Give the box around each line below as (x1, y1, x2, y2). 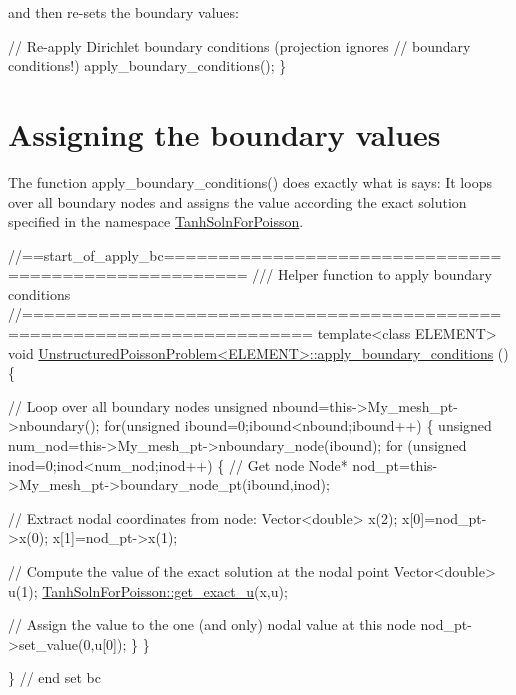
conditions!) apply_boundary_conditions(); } (8, 55, 287, 76)
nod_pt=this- (352, 454, 438, 475)
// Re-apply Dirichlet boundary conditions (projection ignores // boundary (8, 35, 471, 56)
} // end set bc (8, 667, 102, 688)
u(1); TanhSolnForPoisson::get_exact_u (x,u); (8, 580, 288, 601)
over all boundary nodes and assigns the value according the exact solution (8, 191, 467, 212)
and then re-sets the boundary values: (8, 2, 239, 22)
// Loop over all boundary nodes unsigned (8, 395, 268, 416)
